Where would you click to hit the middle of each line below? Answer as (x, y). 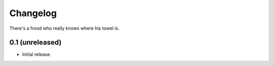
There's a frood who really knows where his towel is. (64, 28)
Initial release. (37, 54)
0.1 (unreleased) (36, 43)
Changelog (33, 13)
